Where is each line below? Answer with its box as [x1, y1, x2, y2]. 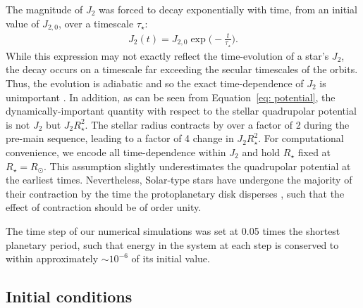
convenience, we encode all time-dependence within [6, 144, 226, 159]
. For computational [258, 131, 344, 146]
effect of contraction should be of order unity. [6, 200, 202, 214]
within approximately [6, 251, 99, 266]
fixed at [297, 144, 331, 159]
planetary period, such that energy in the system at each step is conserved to [6, 237, 339, 252]
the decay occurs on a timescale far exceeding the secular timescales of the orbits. [6, 62, 358, 77]
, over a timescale [58, 15, 134, 30]
